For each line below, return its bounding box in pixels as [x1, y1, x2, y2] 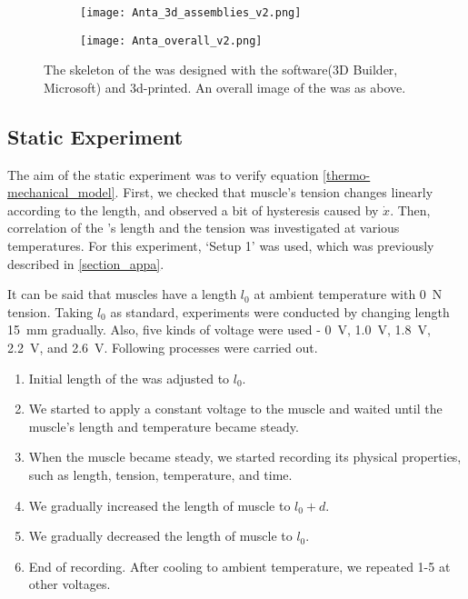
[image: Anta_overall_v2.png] [80, 34, 263, 47]
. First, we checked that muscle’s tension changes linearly [115, 183, 433, 202]
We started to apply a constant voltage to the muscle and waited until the [28, 399, 443, 418]
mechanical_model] [7, 183, 115, 202]
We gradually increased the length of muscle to [28, 495, 291, 514]
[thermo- [323, 165, 371, 184]
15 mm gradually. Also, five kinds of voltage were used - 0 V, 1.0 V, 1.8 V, [7, 320, 431, 339]
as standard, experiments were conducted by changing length [110, 302, 450, 321]
